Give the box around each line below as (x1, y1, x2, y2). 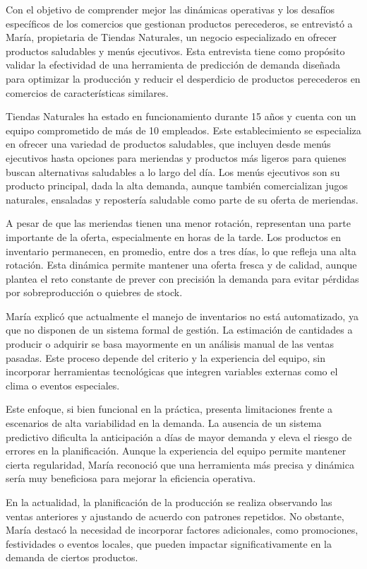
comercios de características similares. (6, 85, 169, 100)
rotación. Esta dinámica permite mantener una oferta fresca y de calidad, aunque (6, 257, 357, 272)
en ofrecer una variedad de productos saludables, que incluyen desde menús (6, 136, 331, 151)
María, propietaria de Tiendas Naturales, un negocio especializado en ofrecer (6, 30, 337, 45)
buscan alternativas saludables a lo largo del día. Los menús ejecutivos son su (6, 164, 340, 179)
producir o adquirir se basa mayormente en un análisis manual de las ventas (6, 336, 334, 351)
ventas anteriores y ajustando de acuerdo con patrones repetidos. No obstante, (6, 508, 344, 523)
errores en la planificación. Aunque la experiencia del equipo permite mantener (6, 443, 347, 458)
